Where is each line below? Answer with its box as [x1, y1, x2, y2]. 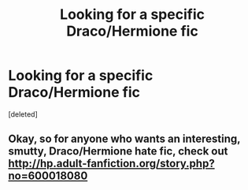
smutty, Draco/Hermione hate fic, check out [8, 144, 228, 158]
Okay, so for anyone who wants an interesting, [8, 132, 241, 146]
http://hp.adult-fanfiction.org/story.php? [8, 157, 215, 170]
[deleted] [8, 109, 38, 119]
